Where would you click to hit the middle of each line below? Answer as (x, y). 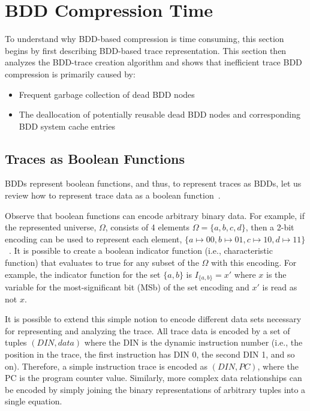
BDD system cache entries (67, 126)
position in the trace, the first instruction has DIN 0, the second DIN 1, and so (150, 354)
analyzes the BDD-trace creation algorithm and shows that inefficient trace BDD (154, 62)
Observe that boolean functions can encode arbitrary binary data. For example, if (155, 215)
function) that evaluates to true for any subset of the (102, 262)
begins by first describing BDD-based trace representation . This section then (146, 50)
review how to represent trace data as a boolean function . (113, 195)
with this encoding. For (254, 262)
